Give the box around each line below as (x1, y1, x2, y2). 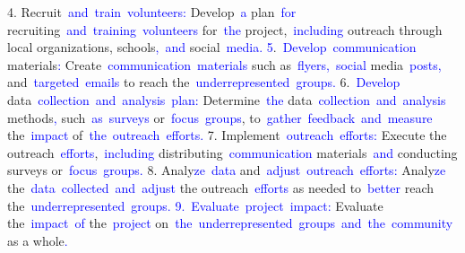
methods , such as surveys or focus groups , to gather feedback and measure (7, 108, 433, 126)
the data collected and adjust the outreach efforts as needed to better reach (7, 178, 435, 196)
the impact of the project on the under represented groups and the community (7, 214, 453, 232)
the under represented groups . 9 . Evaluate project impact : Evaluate (7, 196, 383, 214)
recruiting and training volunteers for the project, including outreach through (7, 20, 443, 39)
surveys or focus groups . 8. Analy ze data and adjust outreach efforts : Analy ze (7, 161, 446, 179)
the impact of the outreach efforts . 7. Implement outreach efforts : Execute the (7, 126, 447, 144)
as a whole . (7, 231, 68, 249)
